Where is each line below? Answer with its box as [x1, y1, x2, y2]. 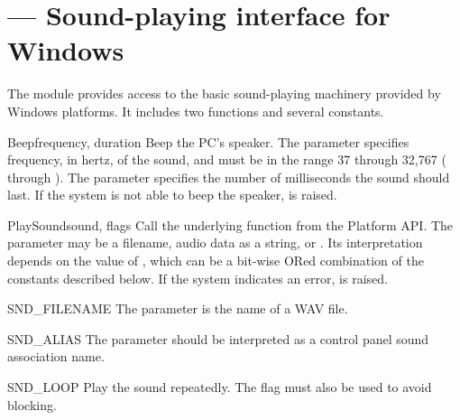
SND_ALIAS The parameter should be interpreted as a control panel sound [7, 329, 429, 348]
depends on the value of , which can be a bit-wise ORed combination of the [7, 251, 424, 270]
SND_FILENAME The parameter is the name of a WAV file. [7, 299, 348, 318]
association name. [7, 347, 105, 366]
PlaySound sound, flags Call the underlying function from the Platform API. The [7, 215, 454, 234]
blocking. [7, 395, 57, 414]
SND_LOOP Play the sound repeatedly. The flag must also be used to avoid [7, 378, 432, 397]
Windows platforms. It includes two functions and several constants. [7, 101, 384, 120]
